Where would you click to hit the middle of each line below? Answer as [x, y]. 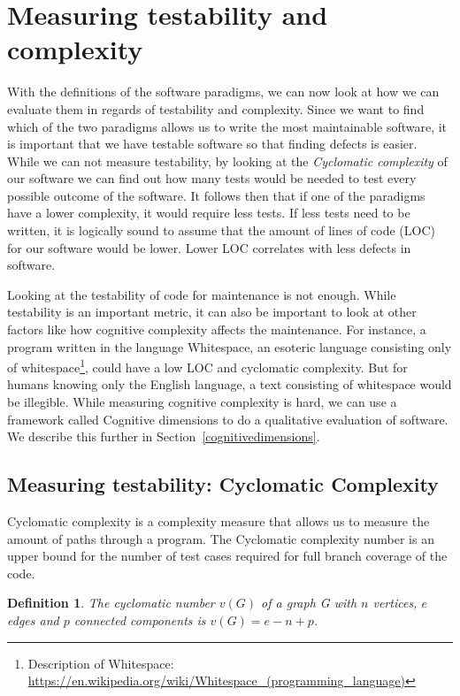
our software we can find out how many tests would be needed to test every [212, 178]
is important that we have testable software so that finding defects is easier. [212, 144]
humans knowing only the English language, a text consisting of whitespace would [230, 384]
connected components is [140, 620]
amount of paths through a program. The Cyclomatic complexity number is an [221, 538]
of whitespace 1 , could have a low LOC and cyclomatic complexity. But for [207, 366]
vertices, [395, 603]
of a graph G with [309, 603]
